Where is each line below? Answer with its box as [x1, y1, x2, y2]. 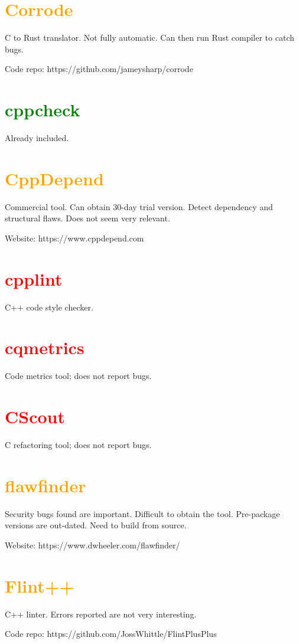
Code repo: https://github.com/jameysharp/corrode [5, 63, 193, 75]
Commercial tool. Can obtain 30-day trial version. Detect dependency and [5, 200, 273, 213]
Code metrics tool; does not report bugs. [5, 370, 152, 382]
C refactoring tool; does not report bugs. [5, 439, 152, 451]
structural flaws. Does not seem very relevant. [5, 212, 170, 224]
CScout [5, 404, 65, 429]
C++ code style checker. [5, 300, 93, 313]
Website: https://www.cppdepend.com [5, 231, 144, 244]
